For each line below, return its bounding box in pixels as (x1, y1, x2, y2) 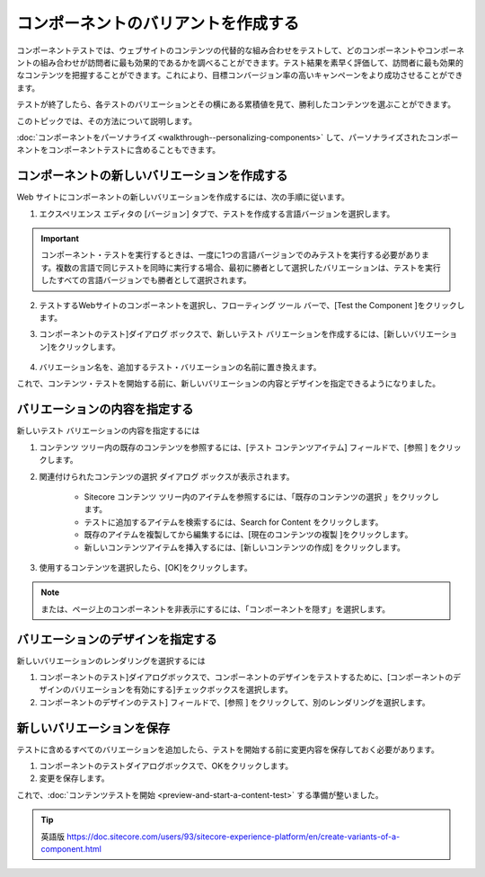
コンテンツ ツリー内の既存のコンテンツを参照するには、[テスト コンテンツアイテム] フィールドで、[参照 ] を (39, 441, 438, 453)
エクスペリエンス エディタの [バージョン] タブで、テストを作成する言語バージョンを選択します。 (39, 208, 395, 219)
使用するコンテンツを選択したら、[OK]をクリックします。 (39, 562, 252, 572)
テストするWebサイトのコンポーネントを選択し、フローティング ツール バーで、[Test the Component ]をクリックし (39, 299, 465, 310)
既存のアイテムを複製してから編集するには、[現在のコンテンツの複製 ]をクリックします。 (84, 529, 413, 540)
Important (40, 233, 80, 244)
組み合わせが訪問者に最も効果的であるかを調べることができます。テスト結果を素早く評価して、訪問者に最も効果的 (40, 57, 464, 67)
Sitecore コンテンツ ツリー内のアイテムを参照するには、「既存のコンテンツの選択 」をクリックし (84, 491, 439, 502)
